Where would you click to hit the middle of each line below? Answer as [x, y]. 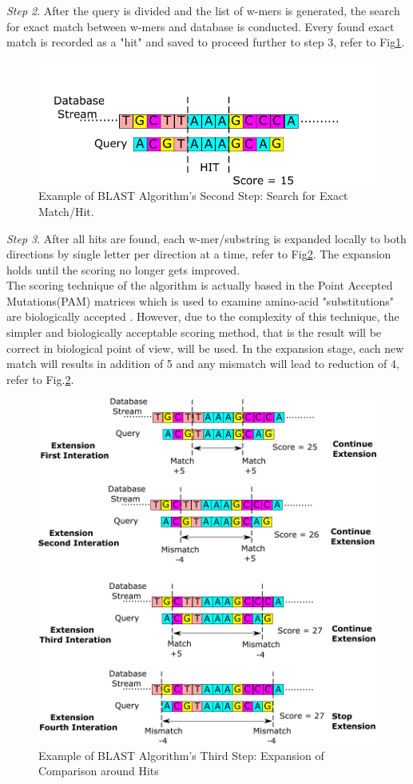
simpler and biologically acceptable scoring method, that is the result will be [194, 332]
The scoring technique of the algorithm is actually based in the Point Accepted [200, 285]
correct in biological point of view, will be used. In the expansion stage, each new [205, 348]
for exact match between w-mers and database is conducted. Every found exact [201, 26]
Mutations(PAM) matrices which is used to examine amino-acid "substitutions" [200, 300]
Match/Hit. [66, 211]
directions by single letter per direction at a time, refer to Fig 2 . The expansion [199, 254]
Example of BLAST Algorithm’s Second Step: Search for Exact [193, 196]
